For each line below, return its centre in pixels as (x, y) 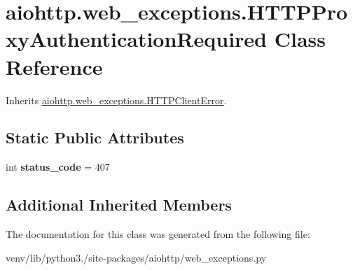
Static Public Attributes (95, 137)
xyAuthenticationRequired (136, 39)
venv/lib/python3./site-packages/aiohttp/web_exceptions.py (136, 257)
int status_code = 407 (58, 167)
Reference (54, 66)
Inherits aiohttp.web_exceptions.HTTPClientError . (116, 100)
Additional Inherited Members (119, 205)
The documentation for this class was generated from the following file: (158, 234)
